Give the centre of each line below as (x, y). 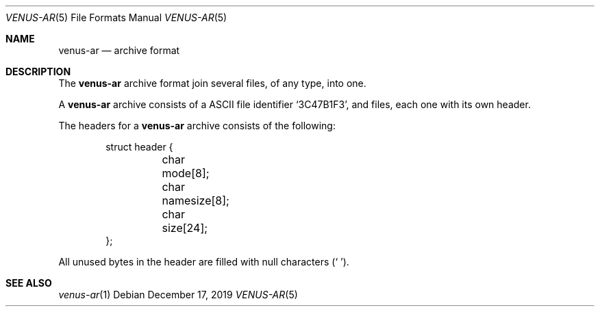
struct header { (139, 147)
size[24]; (185, 228)
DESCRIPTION (38, 71)
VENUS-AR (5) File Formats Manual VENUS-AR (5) (116, 17)
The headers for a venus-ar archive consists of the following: (197, 126)
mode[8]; (186, 173)
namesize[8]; (196, 200)
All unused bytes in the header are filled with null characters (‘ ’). (204, 262)
